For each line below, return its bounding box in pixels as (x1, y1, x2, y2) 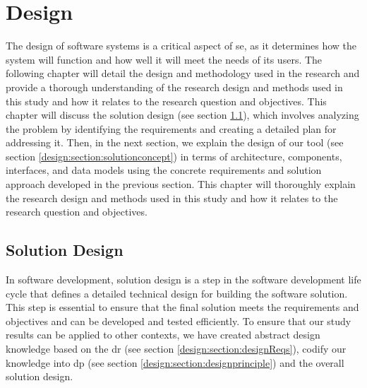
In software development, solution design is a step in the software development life (6, 272, 361, 287)
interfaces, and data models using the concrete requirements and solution (6, 163, 322, 177)
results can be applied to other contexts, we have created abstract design (6, 327, 320, 342)
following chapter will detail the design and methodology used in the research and (6, 66, 360, 81)
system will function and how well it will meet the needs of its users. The (6, 52, 323, 66)
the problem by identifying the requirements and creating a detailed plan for (6, 121, 337, 136)
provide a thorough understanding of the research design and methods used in (6, 79, 343, 94)
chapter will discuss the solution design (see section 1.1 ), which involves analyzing (6, 107, 359, 122)
